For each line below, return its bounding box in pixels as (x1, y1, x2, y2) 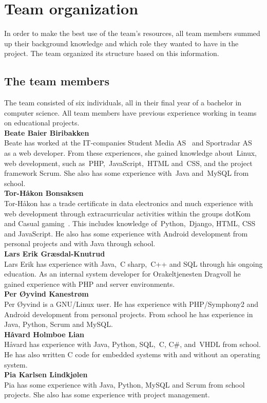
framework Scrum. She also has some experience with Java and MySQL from (4, 168, 249, 178)
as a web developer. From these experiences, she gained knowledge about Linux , (4, 148, 257, 158)
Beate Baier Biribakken (4, 127, 89, 138)
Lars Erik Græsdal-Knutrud (4, 248, 105, 259)
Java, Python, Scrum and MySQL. (4, 319, 113, 329)
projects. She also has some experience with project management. (4, 389, 210, 400)
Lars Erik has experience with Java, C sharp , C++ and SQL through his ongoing (4, 258, 263, 269)
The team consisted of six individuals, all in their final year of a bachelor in (4, 97, 242, 108)
